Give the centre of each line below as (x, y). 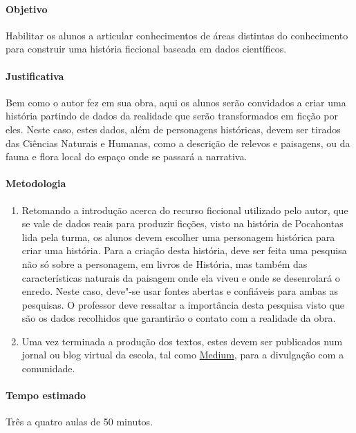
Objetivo (27, 9)
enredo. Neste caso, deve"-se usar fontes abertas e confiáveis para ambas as (180, 291)
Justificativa (35, 76)
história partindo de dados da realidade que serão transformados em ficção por (172, 116)
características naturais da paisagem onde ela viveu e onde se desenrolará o (181, 277)
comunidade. (48, 368)
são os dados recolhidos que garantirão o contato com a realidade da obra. (179, 318)
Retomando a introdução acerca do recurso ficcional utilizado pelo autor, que (185, 210)
